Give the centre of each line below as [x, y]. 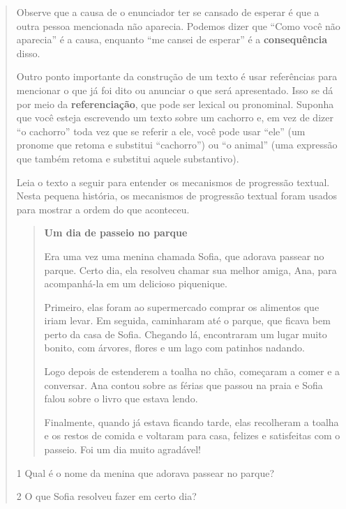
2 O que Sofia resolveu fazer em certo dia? [106, 496]
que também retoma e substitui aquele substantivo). [128, 158]
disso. [28, 53]
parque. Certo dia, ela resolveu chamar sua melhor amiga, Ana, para [190, 269]
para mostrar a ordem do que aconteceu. [103, 209]
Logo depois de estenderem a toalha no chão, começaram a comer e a [192, 371]
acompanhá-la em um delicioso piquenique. [136, 283]
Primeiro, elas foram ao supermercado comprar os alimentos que [182, 306]
